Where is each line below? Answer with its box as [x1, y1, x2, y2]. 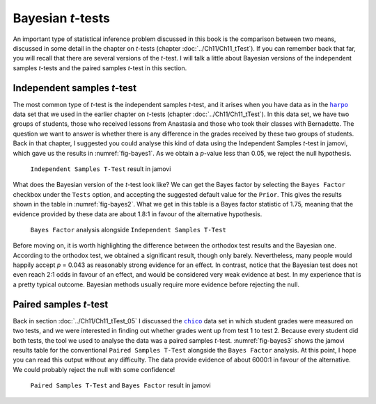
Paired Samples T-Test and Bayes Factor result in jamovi [30, 381, 212, 389]
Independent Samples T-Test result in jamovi [30, 164, 171, 173]
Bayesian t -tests [13, 10, 111, 26]
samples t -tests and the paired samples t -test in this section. [13, 63, 187, 72]
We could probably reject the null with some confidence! [13, 365, 175, 373]
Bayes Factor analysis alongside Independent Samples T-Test [30, 225, 226, 234]
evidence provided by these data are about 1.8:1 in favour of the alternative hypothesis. [13, 209, 263, 218]
